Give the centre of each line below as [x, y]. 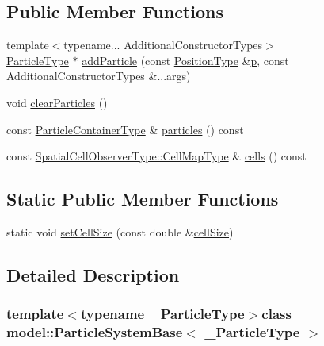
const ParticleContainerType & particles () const [125, 129]
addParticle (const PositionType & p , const [185, 60]
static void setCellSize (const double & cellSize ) [120, 231]
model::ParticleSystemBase [95, 332]
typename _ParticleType [162, 314]
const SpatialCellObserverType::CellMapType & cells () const [156, 156]
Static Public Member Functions [143, 199]
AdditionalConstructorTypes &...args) [99, 76]
